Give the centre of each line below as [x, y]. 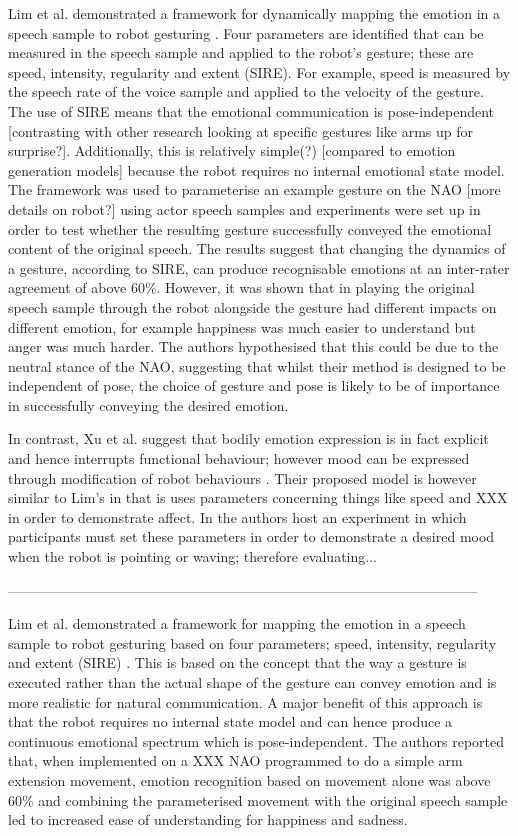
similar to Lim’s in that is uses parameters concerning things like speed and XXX [258, 497]
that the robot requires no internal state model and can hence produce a [230, 721]
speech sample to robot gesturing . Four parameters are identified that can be [246, 32]
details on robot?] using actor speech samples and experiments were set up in [244, 208]
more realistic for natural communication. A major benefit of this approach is [245, 701]
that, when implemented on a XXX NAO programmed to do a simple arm [235, 760]
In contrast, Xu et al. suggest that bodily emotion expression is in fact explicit [248, 438]
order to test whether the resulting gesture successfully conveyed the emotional [250, 228]
